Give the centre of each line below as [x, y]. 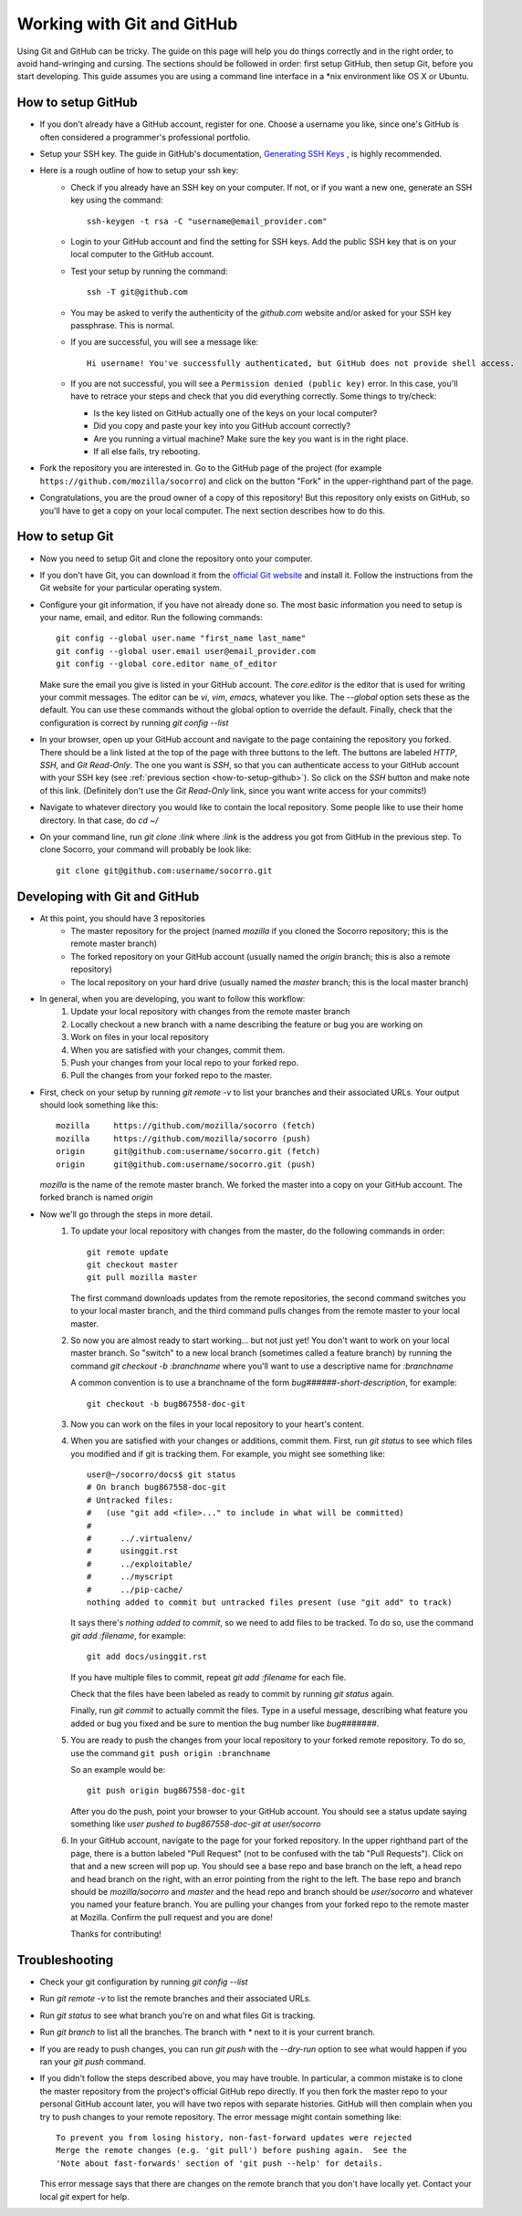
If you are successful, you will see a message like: [165, 342]
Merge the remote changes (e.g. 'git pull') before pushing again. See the [232, 2150]
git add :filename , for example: [128, 1635]
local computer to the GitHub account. [142, 255]
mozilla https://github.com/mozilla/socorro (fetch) [186, 1126]
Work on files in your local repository [140, 1037]
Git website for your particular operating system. [131, 588]
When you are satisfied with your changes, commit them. [178, 1050]
